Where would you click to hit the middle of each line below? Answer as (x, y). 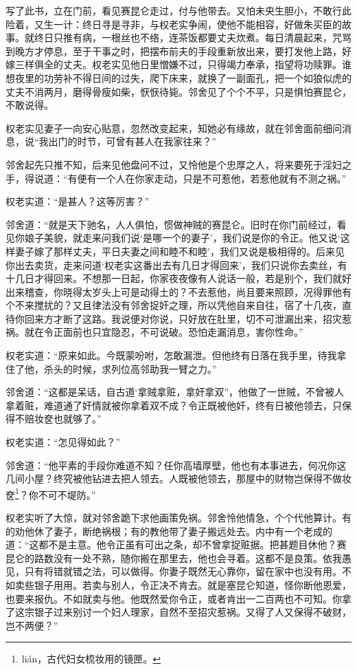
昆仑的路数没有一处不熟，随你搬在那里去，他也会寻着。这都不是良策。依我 (174, 558)
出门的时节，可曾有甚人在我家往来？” (133, 141)
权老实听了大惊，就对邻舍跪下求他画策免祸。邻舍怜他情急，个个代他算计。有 (178, 518)
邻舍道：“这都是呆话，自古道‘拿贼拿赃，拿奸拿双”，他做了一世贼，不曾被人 (175, 392)
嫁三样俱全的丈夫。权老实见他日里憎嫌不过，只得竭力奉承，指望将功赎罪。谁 (178, 64)
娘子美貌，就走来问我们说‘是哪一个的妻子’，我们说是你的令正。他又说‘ (182, 238)
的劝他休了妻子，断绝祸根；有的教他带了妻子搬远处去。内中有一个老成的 (169, 531)
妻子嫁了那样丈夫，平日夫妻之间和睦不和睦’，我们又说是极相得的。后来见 (180, 251)
